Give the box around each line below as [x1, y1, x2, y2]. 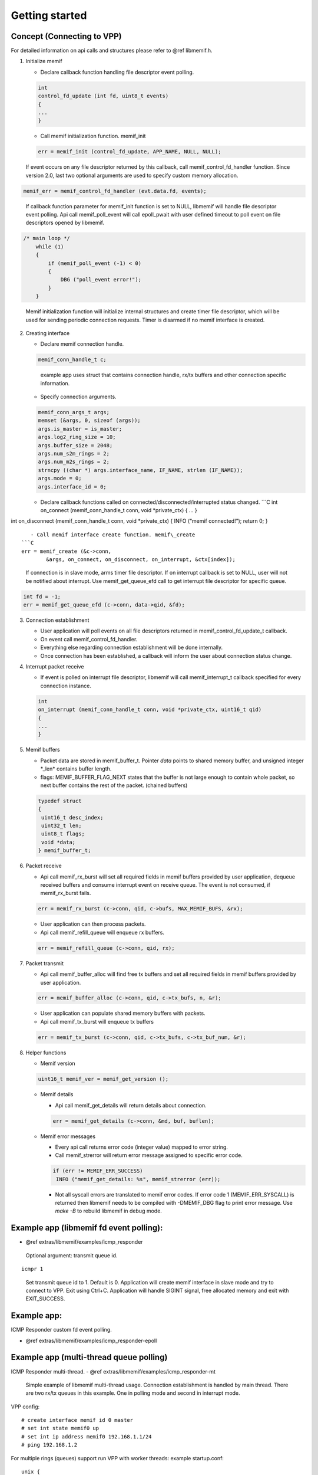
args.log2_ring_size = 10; [38, 434, 116, 441]
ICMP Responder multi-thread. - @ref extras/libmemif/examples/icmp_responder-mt [11, 1368, 216, 1375]
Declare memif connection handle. [40, 340, 124, 348]
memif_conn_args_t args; [38, 409, 110, 416]
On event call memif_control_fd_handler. [40, 635, 138, 643]
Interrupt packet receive [25, 663, 84, 670]
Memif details [40, 1091, 74, 1098]
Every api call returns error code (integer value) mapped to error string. [55, 1143, 228, 1150]
